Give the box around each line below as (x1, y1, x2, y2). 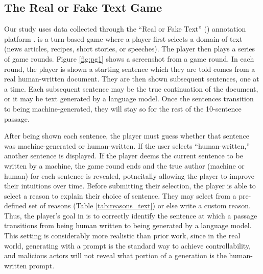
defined (4, 200, 27, 211)
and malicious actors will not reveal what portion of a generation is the (4, 250, 227, 261)
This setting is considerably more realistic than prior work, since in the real (4, 230, 241, 241)
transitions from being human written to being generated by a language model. (4, 220, 252, 231)
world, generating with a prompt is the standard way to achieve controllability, (4, 240, 251, 251)
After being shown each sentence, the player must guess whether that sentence (4, 130, 250, 141)
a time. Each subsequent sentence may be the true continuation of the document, (4, 83, 258, 94)
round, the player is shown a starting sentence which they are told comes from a (4, 63, 255, 74)
